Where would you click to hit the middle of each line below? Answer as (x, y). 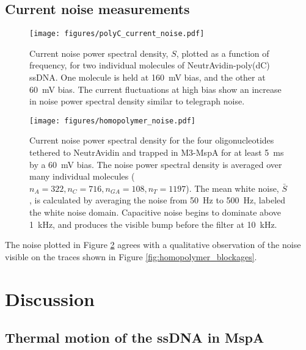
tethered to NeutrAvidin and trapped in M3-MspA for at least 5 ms (157, 152)
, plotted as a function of (223, 53)
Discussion (50, 298)
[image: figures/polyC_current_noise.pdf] (117, 34)
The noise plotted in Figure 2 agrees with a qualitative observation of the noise (153, 245)
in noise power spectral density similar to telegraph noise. (137, 101)
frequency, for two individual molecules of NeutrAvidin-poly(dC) (150, 65)
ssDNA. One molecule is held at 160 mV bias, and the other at (148, 77)
